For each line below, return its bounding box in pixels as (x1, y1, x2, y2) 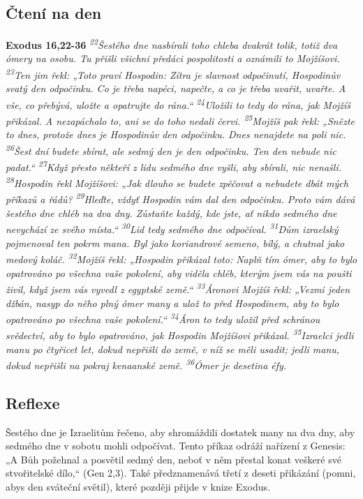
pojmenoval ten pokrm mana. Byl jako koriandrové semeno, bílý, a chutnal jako (6, 235, 345, 250)
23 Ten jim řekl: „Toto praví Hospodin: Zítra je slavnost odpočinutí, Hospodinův (6, 66, 341, 82)
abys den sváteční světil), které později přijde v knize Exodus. (6, 479, 270, 494)
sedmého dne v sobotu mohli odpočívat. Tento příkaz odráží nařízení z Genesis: (6, 438, 346, 453)
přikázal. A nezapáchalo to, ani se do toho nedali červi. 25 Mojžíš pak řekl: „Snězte (6, 112, 355, 128)
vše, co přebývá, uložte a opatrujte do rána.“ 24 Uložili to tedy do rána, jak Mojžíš (6, 95, 351, 112)
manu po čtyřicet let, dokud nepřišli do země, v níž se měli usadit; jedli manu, (6, 341, 340, 356)
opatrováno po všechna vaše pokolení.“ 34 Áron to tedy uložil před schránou (6, 310, 320, 326)
